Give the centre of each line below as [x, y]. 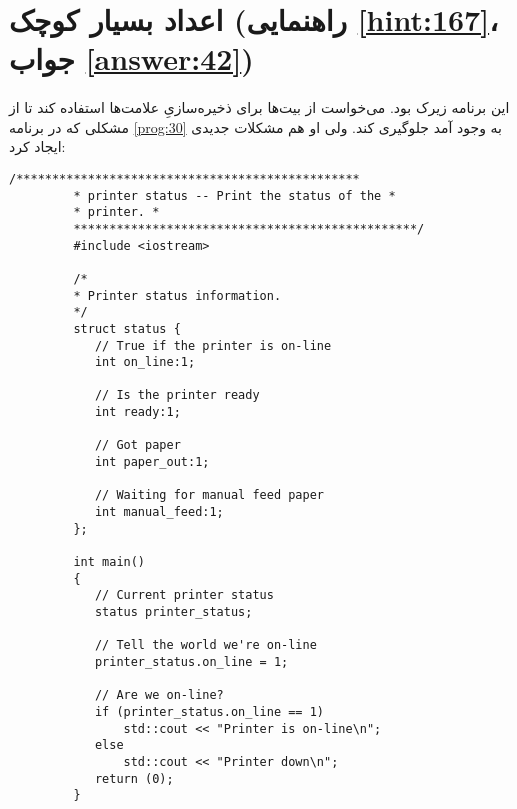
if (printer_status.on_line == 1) [209, 711]
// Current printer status [184, 595]
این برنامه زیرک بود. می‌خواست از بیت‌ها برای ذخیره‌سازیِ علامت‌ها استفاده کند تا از [259, 107]
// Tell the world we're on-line [205, 645]
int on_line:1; [145, 362]
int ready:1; [137, 412]
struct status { [127, 328]
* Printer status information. [177, 295]
